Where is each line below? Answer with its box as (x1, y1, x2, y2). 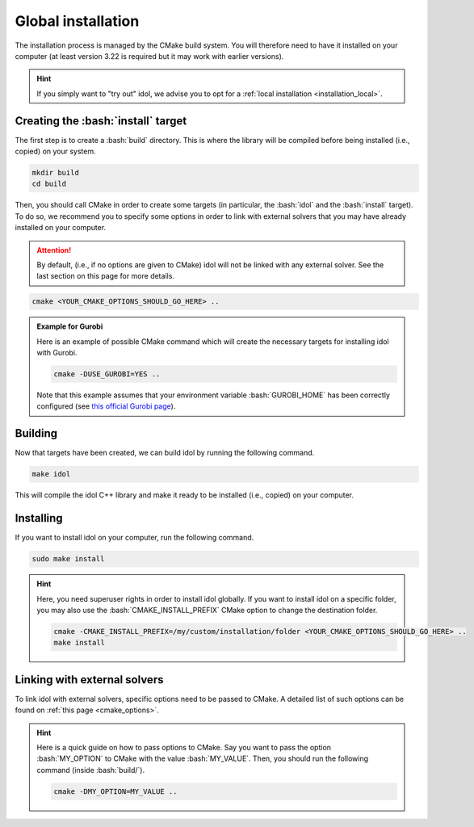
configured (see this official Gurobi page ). (36, 401, 176, 411)
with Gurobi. (36, 348, 78, 358)
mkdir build (31, 168, 80, 177)
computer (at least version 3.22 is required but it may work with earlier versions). (15, 51, 284, 61)
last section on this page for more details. (36, 271, 175, 281)
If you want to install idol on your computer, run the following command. (15, 533, 254, 543)
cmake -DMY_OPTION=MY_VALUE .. (53, 787, 178, 796)
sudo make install (31, 554, 105, 564)
